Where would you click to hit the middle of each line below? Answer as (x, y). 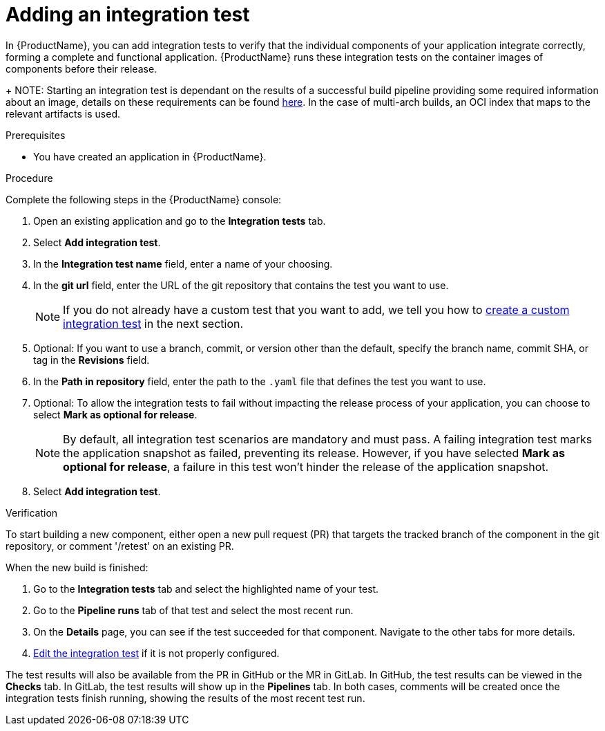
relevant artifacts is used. (63, 113)
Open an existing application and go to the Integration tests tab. (180, 221)
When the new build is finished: (77, 567)
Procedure (29, 178)
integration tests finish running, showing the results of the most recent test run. (185, 698)
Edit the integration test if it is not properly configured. (156, 653)
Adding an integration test (128, 15)
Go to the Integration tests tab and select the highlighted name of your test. (206, 589)
